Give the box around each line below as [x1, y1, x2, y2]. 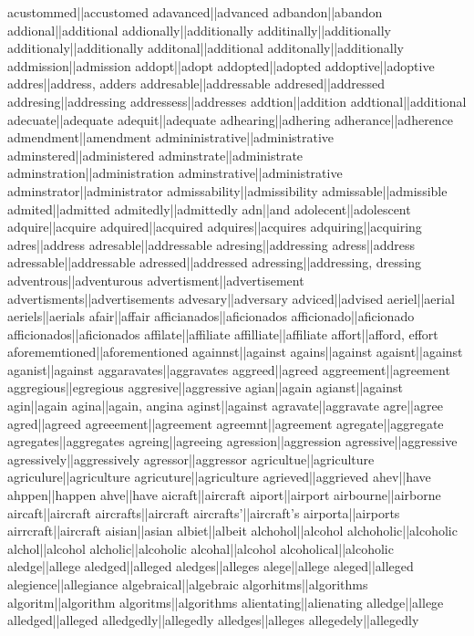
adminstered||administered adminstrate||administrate [7, 145, 304, 164]
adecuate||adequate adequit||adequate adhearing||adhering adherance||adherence [7, 109, 454, 129]
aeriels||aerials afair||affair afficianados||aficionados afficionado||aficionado [7, 307, 415, 326]
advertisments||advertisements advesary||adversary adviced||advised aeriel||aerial [7, 288, 455, 308]
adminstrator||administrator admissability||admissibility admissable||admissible [7, 181, 448, 200]
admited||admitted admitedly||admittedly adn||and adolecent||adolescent [7, 199, 411, 218]
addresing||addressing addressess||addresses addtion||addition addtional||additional [7, 91, 467, 110]
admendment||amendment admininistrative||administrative [7, 128, 335, 147]
